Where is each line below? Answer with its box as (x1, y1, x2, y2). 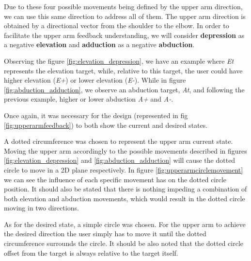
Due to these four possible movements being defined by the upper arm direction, (4, 1, 243, 11)
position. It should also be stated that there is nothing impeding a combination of (4, 184, 247, 194)
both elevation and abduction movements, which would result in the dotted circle (4, 193, 245, 203)
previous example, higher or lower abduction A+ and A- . (4, 94, 173, 104)
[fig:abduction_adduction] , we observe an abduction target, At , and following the (4, 84, 245, 94)
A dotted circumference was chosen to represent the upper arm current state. (4, 136, 233, 146)
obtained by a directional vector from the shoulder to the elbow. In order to (4, 20, 229, 31)
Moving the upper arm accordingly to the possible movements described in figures (4, 145, 247, 156)
